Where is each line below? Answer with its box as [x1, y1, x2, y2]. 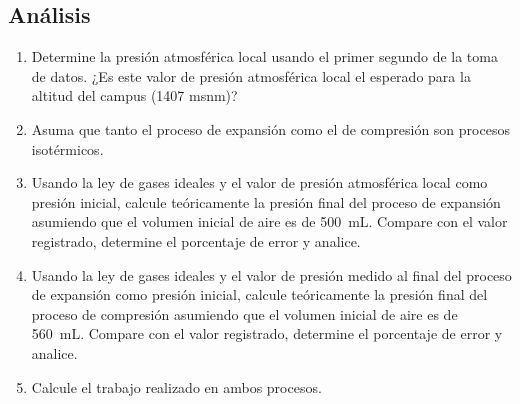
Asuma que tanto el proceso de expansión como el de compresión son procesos [31, 118, 510, 139]
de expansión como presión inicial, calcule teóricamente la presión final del [31, 284, 488, 305]
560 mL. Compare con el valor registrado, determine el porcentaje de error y [31, 323, 503, 344]
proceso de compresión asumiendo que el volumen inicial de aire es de [31, 303, 458, 324]
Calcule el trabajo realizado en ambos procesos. [31, 376, 322, 397]
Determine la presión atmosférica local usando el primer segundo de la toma [31, 46, 498, 67]
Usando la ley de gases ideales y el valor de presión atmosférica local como [31, 172, 488, 193]
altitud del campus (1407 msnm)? [31, 85, 238, 106]
